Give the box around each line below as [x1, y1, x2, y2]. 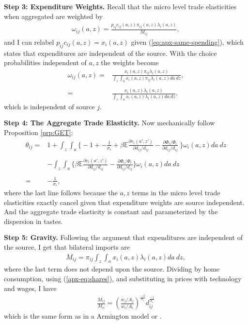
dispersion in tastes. [4, 216, 63, 226]
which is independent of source [4, 101, 95, 111]
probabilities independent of [4, 57, 87, 68]
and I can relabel [4, 36, 54, 47]
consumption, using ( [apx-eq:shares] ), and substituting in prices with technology [4, 273, 242, 283]
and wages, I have [4, 283, 57, 293]
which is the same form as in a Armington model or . [4, 311, 162, 321]
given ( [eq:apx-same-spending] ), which [131, 36, 244, 47]
